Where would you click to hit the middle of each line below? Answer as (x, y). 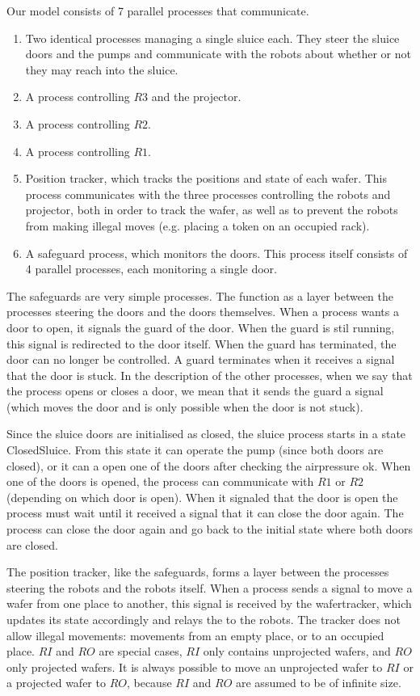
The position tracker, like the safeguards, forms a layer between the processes (198, 572)
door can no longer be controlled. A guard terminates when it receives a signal (201, 359)
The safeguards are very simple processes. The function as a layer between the (200, 295)
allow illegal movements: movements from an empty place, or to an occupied (195, 635)
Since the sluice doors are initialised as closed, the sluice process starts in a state (206, 434)
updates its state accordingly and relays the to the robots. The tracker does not (204, 619)
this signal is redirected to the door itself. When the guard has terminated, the (202, 343)
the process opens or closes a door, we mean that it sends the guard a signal (195, 391)
